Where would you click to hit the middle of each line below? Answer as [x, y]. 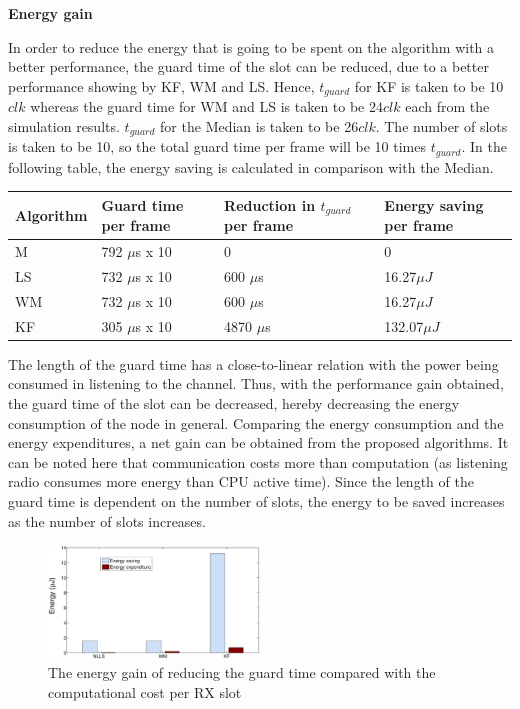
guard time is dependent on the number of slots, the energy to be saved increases [256, 500]
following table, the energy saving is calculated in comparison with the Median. [251, 166]
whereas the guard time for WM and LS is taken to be [197, 106]
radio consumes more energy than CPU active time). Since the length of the [241, 481]
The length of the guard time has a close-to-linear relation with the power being [253, 363]
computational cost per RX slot [145, 691]
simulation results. [64, 125]
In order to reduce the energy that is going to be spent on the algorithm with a [251, 46]
